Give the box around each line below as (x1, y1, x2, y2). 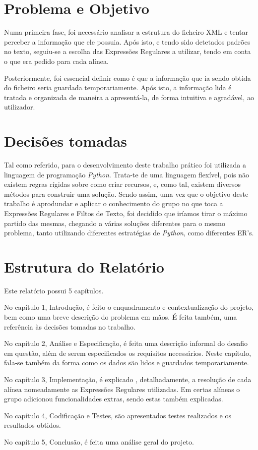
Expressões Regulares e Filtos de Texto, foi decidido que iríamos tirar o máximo (4, 208, 248, 218)
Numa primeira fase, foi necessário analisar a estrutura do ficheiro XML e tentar (4, 27, 249, 37)
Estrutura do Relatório (4, 256, 164, 277)
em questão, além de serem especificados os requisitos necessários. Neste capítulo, (4, 347, 251, 358)
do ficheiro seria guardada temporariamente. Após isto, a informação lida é (4, 82, 232, 93)
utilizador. (4, 102, 35, 112)
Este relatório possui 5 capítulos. (4, 285, 104, 295)
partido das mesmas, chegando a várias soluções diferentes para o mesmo (4, 218, 225, 228)
